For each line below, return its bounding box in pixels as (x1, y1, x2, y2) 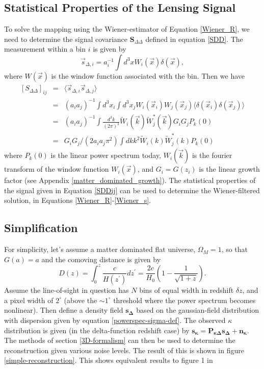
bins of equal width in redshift (139, 285, 234, 295)
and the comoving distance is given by (41, 253, 161, 264)
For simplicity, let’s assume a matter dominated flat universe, (4, 244, 196, 255)
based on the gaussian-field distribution (136, 305, 259, 315)
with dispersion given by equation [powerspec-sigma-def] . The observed (4, 314, 226, 325)
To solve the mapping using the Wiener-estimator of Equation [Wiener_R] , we (4, 24, 250, 34)
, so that (221, 244, 248, 255)
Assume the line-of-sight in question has (4, 285, 129, 295)
